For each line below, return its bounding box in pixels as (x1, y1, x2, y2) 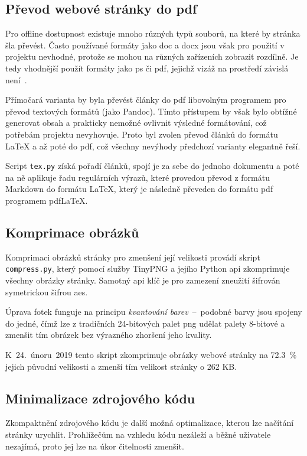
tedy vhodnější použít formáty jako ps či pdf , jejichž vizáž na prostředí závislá (5, 61, 289, 74)
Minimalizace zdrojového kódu (5, 389, 195, 407)
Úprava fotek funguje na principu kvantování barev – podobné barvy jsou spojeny (5, 305, 302, 318)
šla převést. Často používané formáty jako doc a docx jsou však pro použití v (5, 38, 285, 51)
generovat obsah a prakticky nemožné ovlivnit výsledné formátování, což (5, 116, 267, 129)
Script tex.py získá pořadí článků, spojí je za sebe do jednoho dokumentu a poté (5, 159, 299, 172)
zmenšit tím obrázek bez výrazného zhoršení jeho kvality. (5, 328, 212, 341)
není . (5, 73, 27, 86)
